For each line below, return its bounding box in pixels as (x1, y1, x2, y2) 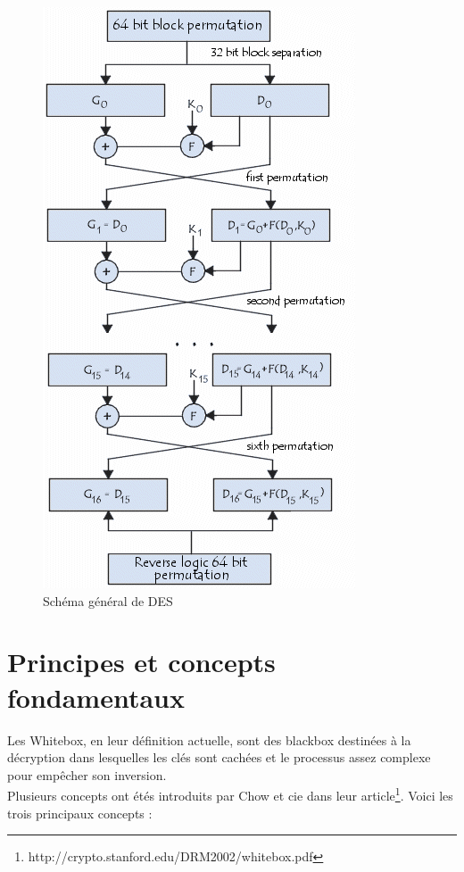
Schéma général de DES (43, 591, 173, 610)
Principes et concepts (7, 644, 276, 680)
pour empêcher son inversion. (7, 765, 167, 784)
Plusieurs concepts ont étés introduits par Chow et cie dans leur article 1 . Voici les (7, 784, 453, 804)
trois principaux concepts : (7, 803, 153, 822)
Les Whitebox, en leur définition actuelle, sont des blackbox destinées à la (7, 730, 411, 749)
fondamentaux (7, 678, 185, 715)
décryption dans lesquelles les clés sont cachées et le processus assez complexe (7, 748, 431, 767)
